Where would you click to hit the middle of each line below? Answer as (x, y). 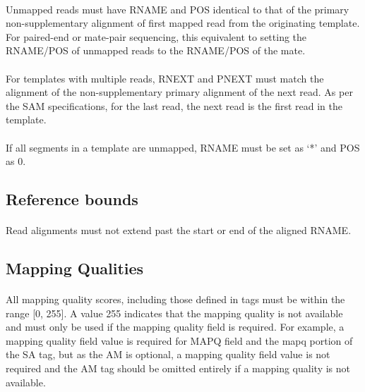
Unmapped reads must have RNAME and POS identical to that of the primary (178, 9)
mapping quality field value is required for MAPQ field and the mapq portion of (179, 340)
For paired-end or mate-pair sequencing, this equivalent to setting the (156, 36)
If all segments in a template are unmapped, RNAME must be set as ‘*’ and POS (183, 147)
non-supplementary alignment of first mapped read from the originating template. (183, 23)
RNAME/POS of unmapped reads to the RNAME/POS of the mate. (156, 50)
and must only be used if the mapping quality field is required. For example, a (175, 327)
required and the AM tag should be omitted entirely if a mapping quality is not (178, 368)
